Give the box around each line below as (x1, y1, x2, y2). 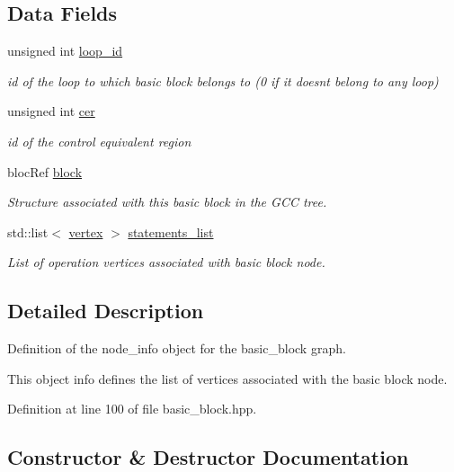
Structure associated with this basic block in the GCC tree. (7, 192, 327, 211)
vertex (68, 222, 103, 241)
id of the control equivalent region (7, 131, 191, 150)
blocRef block (7, 162, 83, 181)
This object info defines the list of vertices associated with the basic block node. (7, 369, 448, 387)
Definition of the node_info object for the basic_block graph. (7, 339, 346, 358)
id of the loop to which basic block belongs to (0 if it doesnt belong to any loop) (7, 71, 439, 90)
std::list (7, 222, 49, 241)
